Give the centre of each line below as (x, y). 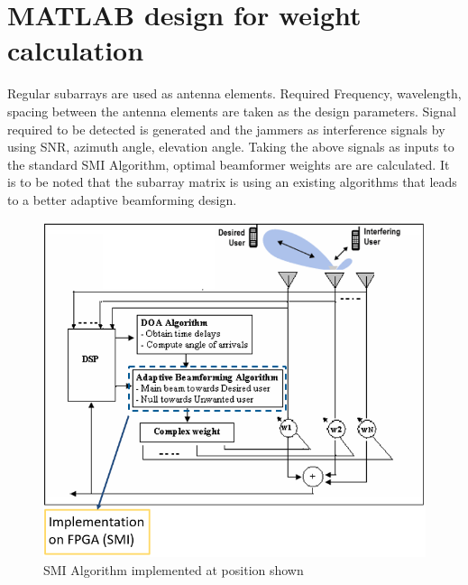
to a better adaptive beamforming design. (122, 199)
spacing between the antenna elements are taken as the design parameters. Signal (232, 111)
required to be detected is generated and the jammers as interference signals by (226, 129)
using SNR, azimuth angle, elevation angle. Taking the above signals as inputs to (231, 147)
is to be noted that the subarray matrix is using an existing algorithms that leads (232, 182)
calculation (76, 50)
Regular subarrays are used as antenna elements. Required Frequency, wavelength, (234, 93)
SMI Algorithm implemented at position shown (174, 570)
